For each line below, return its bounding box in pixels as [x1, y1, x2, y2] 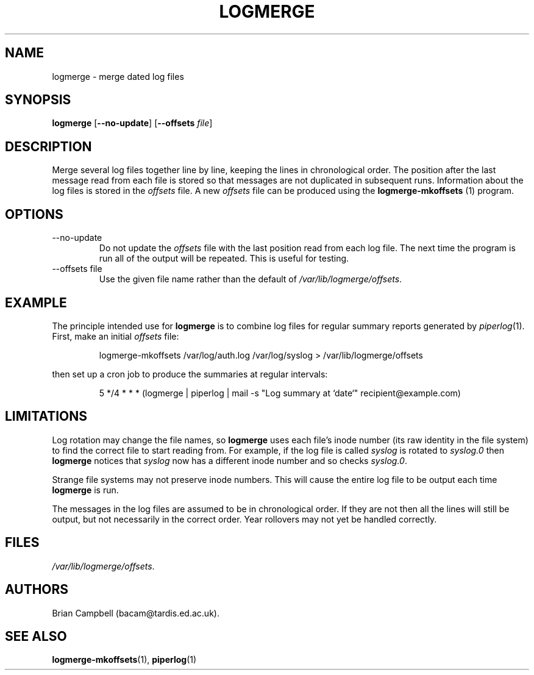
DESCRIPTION [5, 138, 92, 154]
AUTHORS [5, 582, 69, 598]
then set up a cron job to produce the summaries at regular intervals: [52, 368, 328, 379]
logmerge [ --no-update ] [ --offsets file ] [52, 118, 213, 129]
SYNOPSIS [5, 92, 71, 108]
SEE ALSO [5, 628, 67, 644]
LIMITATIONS [5, 409, 88, 424]
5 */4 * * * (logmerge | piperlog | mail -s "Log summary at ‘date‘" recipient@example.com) [99, 387, 461, 398]
